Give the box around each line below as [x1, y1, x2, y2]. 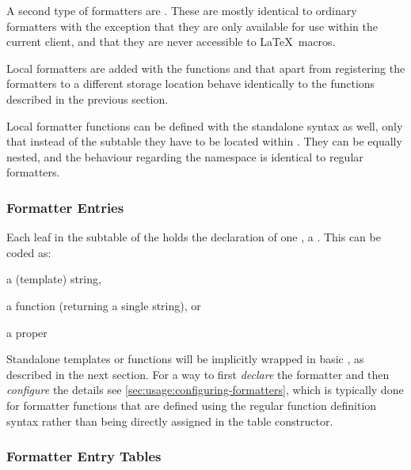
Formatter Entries [6, 197, 124, 217]
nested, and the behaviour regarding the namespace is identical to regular [6, 148, 363, 165]
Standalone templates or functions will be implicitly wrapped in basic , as [6, 351, 364, 367]
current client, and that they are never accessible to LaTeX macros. [6, 33, 336, 50]
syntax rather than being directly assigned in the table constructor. [6, 412, 333, 429]
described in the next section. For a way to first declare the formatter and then [6, 366, 390, 382]
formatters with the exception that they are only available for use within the [6, 17, 378, 34]
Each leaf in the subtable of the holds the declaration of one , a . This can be [6, 229, 381, 245]
